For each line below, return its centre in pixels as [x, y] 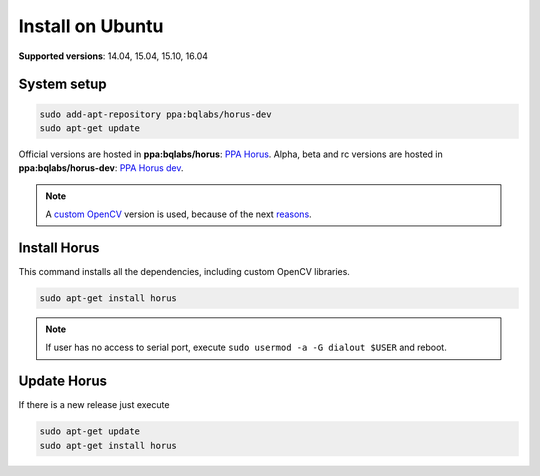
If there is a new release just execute [94, 405]
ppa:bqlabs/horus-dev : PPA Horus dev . [101, 168]
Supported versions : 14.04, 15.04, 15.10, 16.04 [113, 56]
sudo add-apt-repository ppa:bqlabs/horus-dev [155, 114]
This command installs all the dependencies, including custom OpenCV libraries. [184, 271]
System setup [62, 84]
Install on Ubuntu [91, 26]
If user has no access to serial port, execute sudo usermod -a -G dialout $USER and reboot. [246, 347]
